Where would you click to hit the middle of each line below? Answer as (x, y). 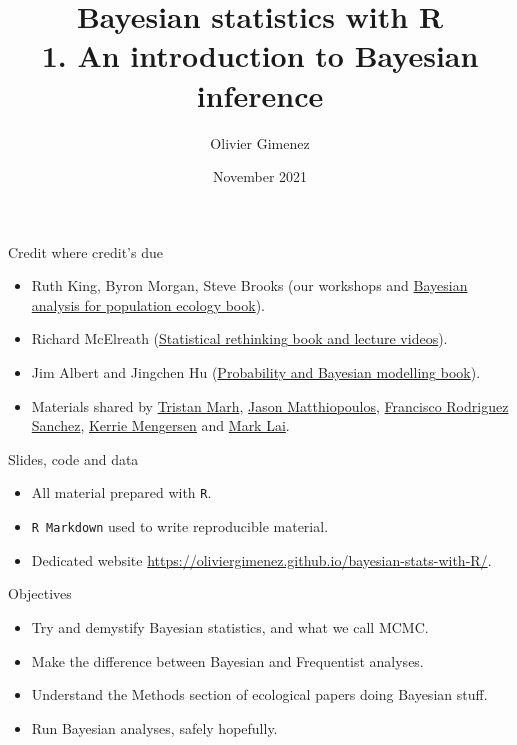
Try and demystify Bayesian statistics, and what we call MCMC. (230, 626)
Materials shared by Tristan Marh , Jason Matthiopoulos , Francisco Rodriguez (270, 405)
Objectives (40, 593)
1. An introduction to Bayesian (260, 55)
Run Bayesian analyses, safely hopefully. (154, 727)
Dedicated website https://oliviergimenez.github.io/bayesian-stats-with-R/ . (261, 559)
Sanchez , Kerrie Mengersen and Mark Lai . (160, 425)
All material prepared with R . (121, 492)
